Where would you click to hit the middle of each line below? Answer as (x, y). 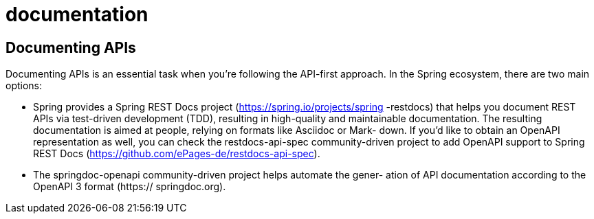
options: (24, 86)
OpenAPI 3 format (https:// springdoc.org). (130, 187)
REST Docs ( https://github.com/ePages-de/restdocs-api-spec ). (177, 154)
